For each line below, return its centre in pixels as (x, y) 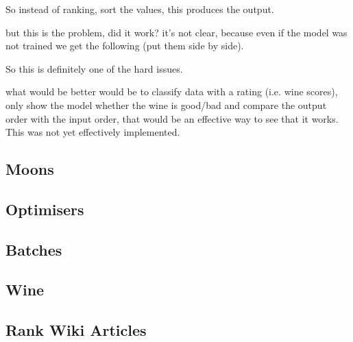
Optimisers (45, 209)
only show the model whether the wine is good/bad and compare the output (166, 105)
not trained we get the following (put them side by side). (125, 46)
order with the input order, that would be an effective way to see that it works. (172, 118)
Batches (34, 249)
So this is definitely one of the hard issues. (94, 68)
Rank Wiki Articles (76, 330)
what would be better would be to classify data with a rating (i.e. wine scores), (172, 91)
